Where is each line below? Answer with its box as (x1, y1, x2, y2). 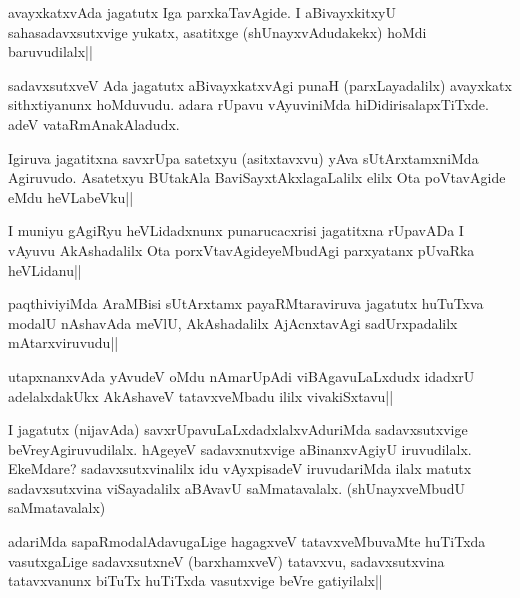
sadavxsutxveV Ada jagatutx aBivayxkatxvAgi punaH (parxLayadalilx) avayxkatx (8, 74, 512, 95)
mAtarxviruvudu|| (8, 332, 119, 353)
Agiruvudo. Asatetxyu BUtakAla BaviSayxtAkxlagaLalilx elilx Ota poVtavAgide (8, 167, 506, 188)
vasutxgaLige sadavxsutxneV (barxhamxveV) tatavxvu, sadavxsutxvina (8, 550, 445, 571)
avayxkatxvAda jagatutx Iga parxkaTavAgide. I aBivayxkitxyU (8, 2, 396, 22)
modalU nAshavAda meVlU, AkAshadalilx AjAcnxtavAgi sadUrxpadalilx (8, 312, 458, 333)
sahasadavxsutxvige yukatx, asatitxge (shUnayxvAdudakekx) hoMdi (8, 21, 427, 42)
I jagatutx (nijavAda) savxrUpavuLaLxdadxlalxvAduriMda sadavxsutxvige (8, 419, 468, 440)
